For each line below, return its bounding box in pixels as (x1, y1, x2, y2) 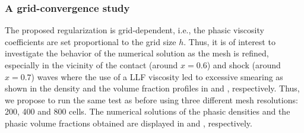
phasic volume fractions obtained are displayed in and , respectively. (5, 116, 252, 129)
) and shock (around (207, 59, 281, 71)
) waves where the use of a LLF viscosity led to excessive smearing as (31, 70, 283, 83)
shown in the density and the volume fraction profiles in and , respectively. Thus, (5, 82, 300, 94)
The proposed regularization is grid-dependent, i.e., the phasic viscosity (5, 24, 264, 36)
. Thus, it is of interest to (183, 35, 275, 47)
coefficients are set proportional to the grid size (5, 35, 176, 47)
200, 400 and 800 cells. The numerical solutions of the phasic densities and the (5, 105, 290, 118)
